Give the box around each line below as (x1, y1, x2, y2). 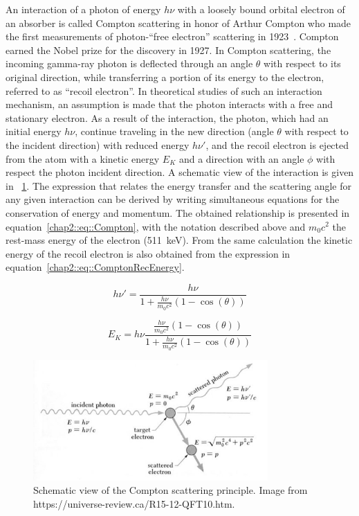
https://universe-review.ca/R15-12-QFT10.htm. (33, 496, 235, 510)
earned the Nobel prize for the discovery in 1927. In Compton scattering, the (6, 42, 331, 57)
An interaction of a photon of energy (6, 2, 161, 16)
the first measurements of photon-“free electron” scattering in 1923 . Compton (6, 29, 339, 44)
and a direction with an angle (178, 151, 304, 166)
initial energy (6, 124, 62, 139)
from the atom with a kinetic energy (6, 151, 160, 166)
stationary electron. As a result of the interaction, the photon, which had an (6, 110, 329, 125)
